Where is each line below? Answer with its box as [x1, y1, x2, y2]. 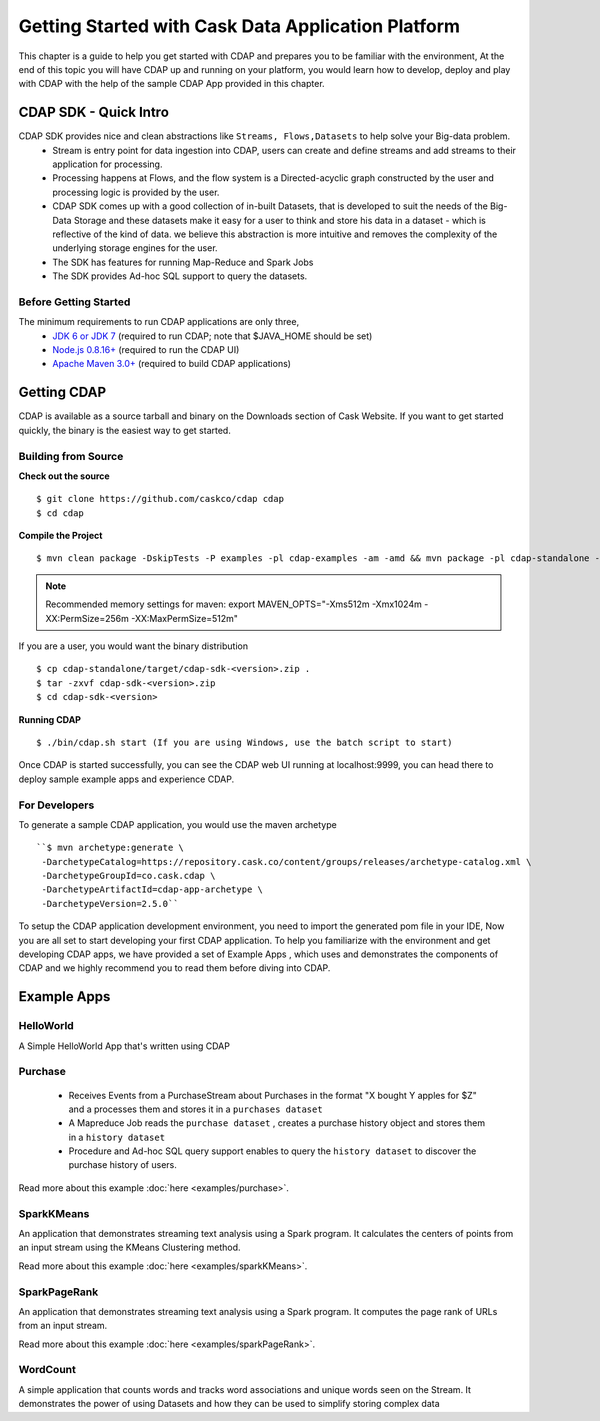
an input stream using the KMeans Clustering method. [18, 1241, 241, 1254]
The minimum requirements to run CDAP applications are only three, [18, 316, 300, 328]
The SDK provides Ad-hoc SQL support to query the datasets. [52, 270, 308, 282]
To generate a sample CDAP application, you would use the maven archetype [18, 818, 337, 830]
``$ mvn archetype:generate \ [36, 842, 185, 854]
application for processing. [52, 158, 163, 170]
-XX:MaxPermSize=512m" [130, 612, 239, 624]
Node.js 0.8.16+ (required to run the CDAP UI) [52, 344, 240, 356]
